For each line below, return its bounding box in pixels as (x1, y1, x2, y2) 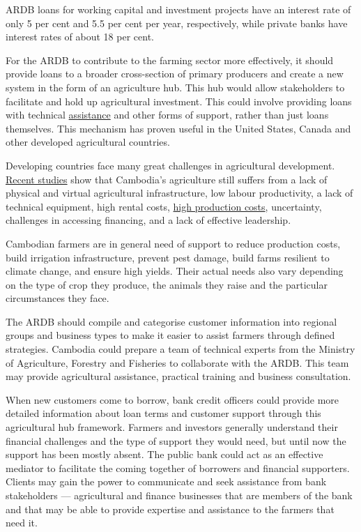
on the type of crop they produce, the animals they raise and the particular (6, 277, 328, 291)
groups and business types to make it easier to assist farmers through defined (6, 328, 335, 342)
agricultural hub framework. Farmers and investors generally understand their (6, 420, 338, 434)
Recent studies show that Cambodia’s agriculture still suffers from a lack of (6, 172, 328, 186)
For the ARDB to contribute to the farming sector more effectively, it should (6, 52, 334, 67)
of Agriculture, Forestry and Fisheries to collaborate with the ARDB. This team (6, 355, 349, 370)
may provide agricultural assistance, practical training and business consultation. (6, 369, 351, 383)
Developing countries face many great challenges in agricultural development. (6, 158, 335, 172)
